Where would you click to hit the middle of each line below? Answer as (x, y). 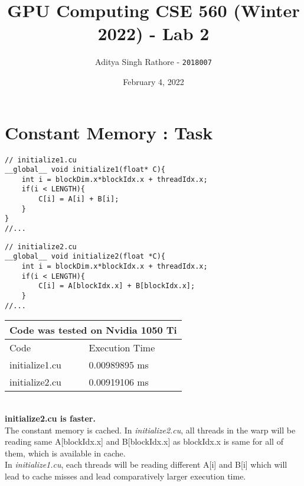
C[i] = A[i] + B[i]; (79, 199)
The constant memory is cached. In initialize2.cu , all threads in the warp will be (150, 430)
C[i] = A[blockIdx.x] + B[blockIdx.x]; (117, 286)
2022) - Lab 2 (153, 33)
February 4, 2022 (153, 81)
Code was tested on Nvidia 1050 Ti (93, 330)
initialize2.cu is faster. (50, 418)
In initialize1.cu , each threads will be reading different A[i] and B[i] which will (146, 464)
